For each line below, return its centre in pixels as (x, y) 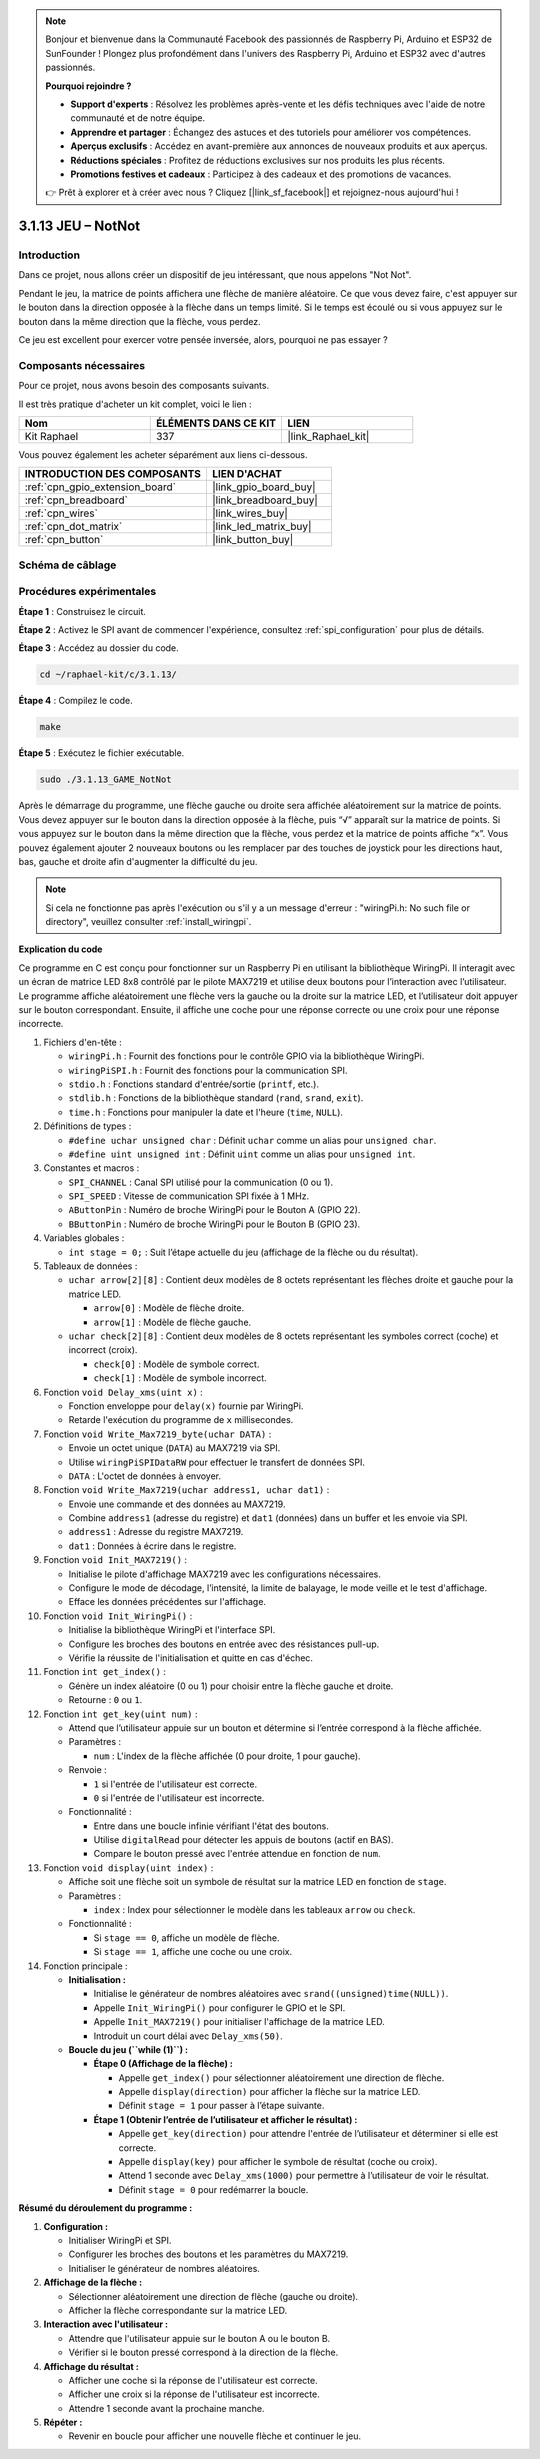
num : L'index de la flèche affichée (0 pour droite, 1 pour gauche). (227, 1756)
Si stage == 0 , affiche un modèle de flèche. (186, 1937)
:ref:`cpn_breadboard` (76, 500)
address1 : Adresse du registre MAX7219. (156, 1532)
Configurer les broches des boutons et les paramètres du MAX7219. (208, 2254)
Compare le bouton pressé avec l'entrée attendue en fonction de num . (237, 1854)
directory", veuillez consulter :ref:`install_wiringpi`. (148, 922)
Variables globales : (84, 1238)
